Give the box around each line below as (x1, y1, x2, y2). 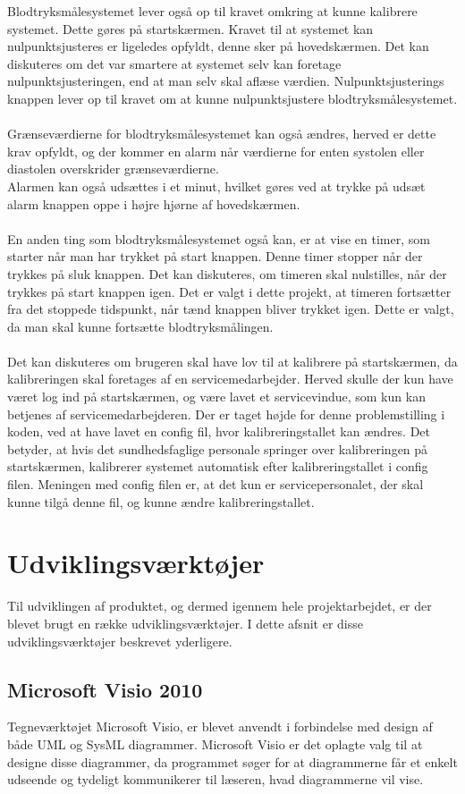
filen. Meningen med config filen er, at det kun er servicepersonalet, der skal (7, 475, 424, 494)
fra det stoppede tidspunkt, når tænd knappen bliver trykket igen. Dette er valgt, (7, 300, 454, 318)
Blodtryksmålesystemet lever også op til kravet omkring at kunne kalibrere (7, 2, 418, 20)
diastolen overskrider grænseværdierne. (7, 159, 219, 178)
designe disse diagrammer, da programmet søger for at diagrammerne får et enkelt (7, 752, 458, 771)
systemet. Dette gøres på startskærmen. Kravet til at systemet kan (7, 19, 374, 38)
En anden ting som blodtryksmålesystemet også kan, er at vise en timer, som (7, 229, 430, 248)
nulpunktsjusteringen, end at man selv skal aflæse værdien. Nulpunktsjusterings (7, 72, 444, 90)
